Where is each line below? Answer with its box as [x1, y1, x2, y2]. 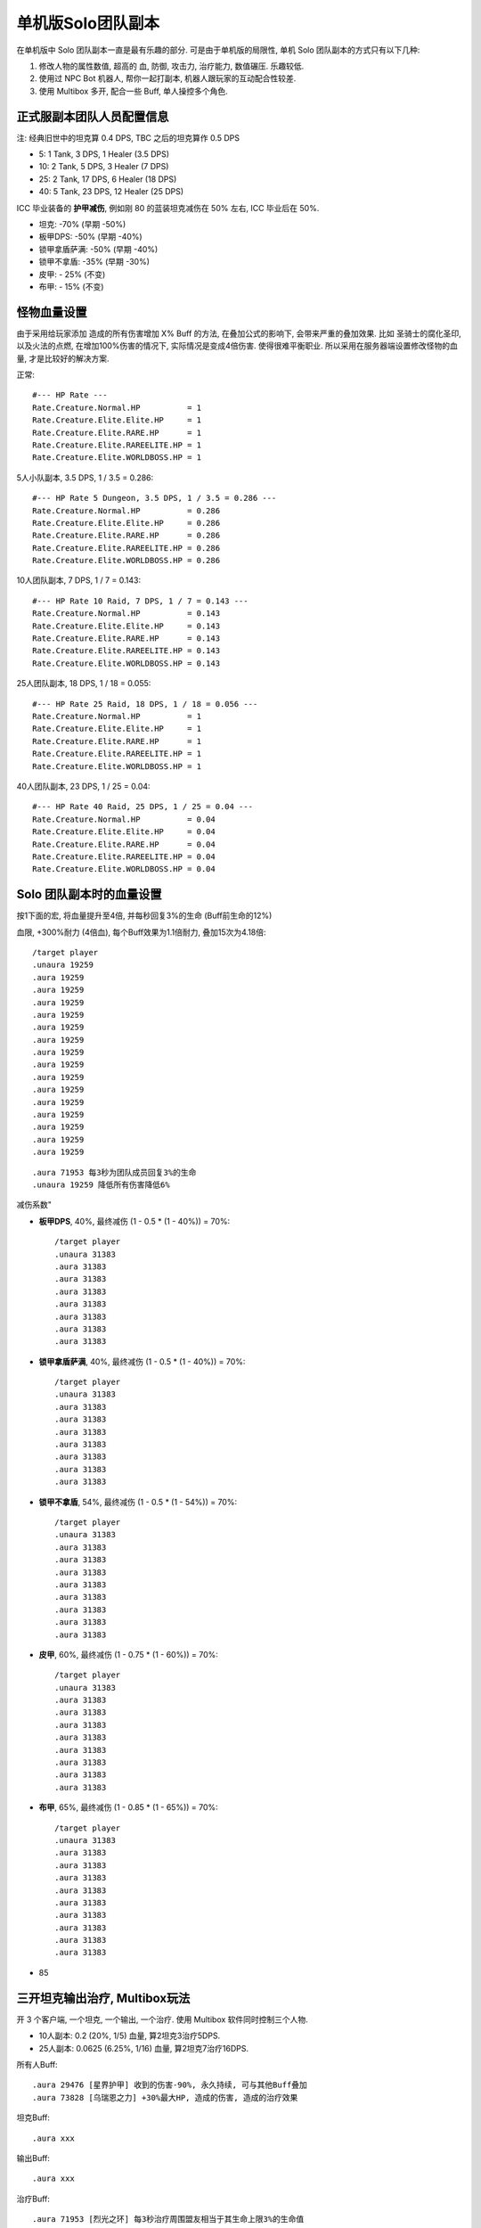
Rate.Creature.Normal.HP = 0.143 [32, 609, 221, 618]
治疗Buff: [16, 2193, 51, 2204]
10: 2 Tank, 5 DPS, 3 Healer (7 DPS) [38, 161, 169, 172]
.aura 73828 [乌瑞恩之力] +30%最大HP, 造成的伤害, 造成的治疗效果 [32, 2093, 298, 2102]
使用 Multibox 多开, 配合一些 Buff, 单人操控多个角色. [38, 86, 229, 96]
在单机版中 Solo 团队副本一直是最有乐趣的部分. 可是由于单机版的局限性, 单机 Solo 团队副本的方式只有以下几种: [16, 45, 420, 55]
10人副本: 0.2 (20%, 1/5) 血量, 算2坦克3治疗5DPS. [38, 2030, 221, 2041]
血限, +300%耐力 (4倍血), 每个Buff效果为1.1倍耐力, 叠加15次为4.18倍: [16, 927, 266, 938]
